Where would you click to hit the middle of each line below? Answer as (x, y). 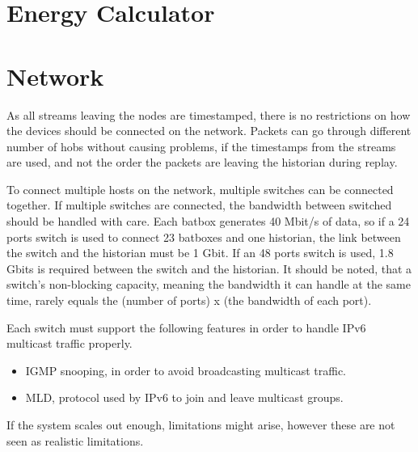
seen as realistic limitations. (75, 440)
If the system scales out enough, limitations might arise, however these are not (201, 425)
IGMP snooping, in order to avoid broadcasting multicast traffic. (186, 370)
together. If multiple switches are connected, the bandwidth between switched (199, 205)
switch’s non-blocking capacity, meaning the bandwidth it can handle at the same (209, 284)
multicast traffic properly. (70, 343)
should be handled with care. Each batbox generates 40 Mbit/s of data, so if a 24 (208, 221)
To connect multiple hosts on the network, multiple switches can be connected (200, 189)
